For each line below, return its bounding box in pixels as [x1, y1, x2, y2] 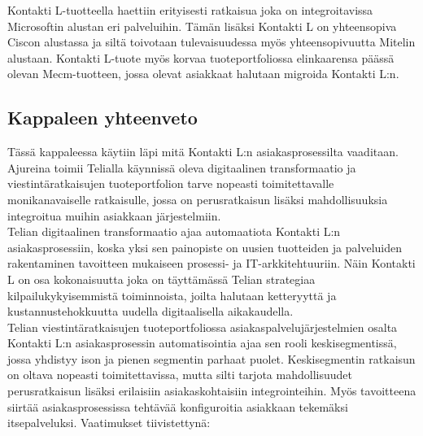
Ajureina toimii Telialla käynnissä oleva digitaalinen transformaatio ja [7, 159, 356, 176]
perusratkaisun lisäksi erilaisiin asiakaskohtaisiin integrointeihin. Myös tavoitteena [7, 382, 416, 399]
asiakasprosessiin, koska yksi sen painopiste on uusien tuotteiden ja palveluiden [7, 238, 402, 255]
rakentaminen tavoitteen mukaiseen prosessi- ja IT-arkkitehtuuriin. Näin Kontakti [7, 255, 416, 272]
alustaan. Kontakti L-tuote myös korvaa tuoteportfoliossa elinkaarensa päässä [7, 49, 395, 66]
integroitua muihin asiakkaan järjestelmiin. [7, 207, 221, 224]
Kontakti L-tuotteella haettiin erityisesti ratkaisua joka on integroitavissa [7, 2, 373, 18]
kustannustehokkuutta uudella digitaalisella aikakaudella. [7, 303, 294, 320]
